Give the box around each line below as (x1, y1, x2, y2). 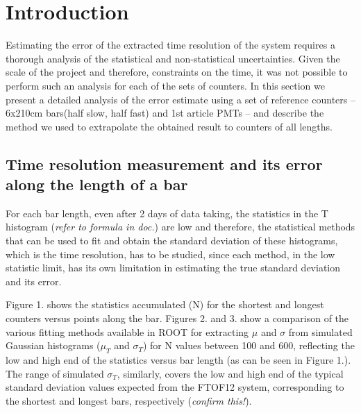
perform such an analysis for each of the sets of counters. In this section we (6, 78, 325, 92)
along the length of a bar (6, 174, 188, 195)
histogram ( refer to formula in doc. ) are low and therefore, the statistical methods (6, 219, 355, 234)
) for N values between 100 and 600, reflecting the (142, 338, 355, 353)
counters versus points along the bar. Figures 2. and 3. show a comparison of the (6, 311, 349, 326)
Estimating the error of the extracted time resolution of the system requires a (6, 37, 335, 52)
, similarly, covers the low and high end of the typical (117, 366, 344, 380)
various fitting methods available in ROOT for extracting (6, 324, 249, 339)
